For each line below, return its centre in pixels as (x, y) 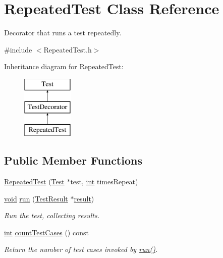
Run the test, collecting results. (52, 215)
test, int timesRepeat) (104, 182)
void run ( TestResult (36, 198)
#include (18, 49)
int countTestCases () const (46, 232)
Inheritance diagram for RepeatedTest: (64, 66)
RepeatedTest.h (68, 49)
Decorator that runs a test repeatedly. (63, 33)
